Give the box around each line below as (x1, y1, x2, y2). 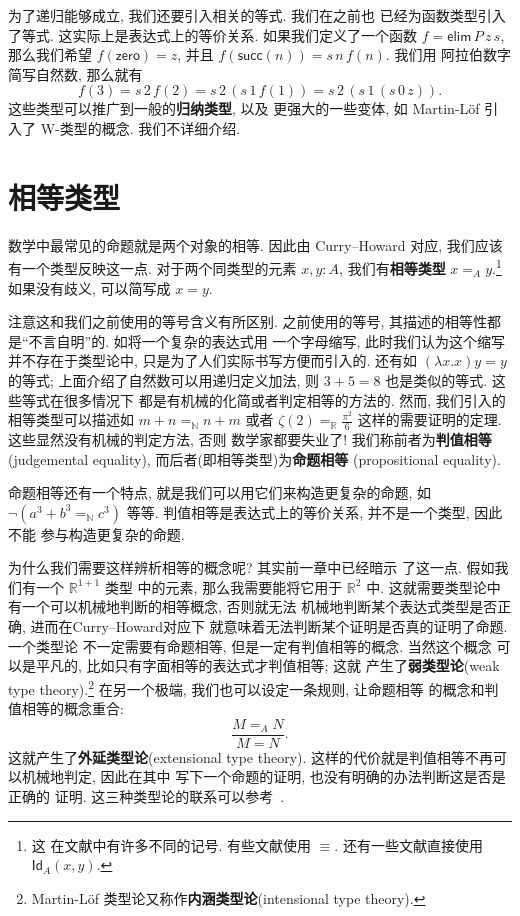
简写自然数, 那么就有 (8, 63, 143, 84)
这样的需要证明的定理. (357, 409, 502, 430)
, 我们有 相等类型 (339, 257, 446, 278)
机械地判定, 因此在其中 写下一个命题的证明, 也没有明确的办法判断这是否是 (21, 766, 506, 787)
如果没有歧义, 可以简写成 (8, 277, 171, 298)
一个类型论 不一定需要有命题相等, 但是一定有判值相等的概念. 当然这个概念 (8, 635, 492, 656)
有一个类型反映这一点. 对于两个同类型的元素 (8, 257, 297, 278)
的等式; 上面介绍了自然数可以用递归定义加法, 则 (8, 369, 320, 390)
